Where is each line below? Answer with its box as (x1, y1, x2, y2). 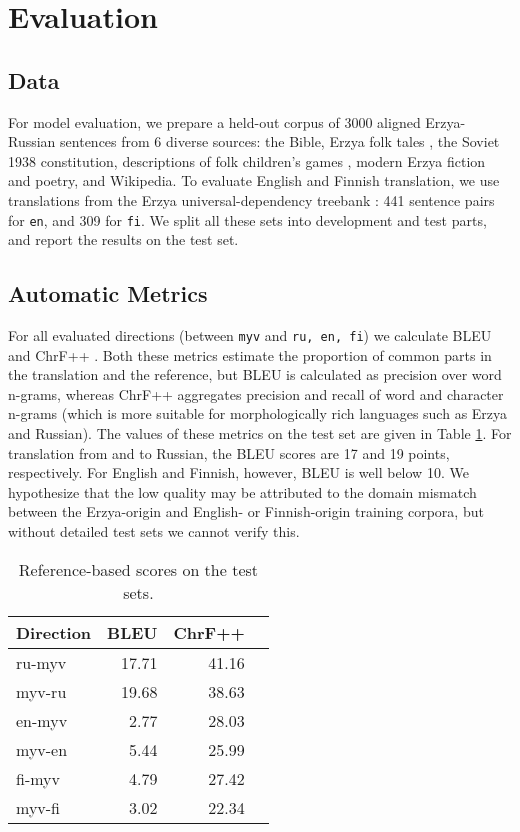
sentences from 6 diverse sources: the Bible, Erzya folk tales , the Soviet (60, 131, 500, 152)
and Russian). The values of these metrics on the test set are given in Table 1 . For (8, 423, 512, 444)
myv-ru (16, 679, 67, 703)
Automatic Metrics (8, 278, 208, 309)
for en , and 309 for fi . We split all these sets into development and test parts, (8, 209, 487, 230)
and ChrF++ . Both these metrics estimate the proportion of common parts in (8, 344, 492, 365)
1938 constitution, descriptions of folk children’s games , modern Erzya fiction (8, 150, 486, 171)
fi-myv (16, 766, 61, 790)
